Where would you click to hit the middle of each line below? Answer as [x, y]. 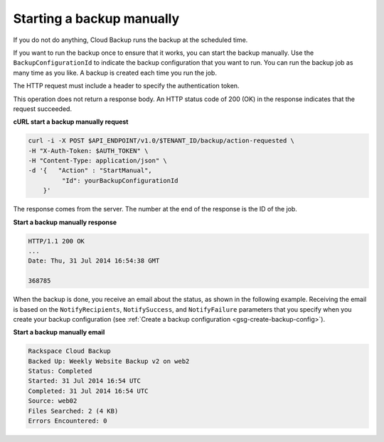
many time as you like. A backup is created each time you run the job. [115, 73]
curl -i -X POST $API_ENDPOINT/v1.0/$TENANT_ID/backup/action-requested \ [161, 141]
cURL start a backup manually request [71, 122]
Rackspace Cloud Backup [70, 351]
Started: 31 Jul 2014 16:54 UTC [85, 381]
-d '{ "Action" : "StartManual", [90, 170]
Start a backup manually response [65, 222]
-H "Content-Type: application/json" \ [97, 161]
